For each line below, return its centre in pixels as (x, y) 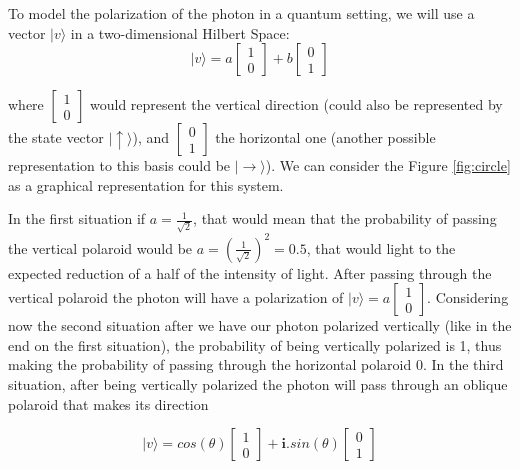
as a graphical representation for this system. (146, 184)
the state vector (56, 137)
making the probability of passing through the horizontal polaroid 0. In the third (256, 364)
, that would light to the (381, 247)
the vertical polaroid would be (100, 247)
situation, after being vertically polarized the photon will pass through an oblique (258, 383)
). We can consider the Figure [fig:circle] (388, 165)
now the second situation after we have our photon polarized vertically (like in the (260, 325)
